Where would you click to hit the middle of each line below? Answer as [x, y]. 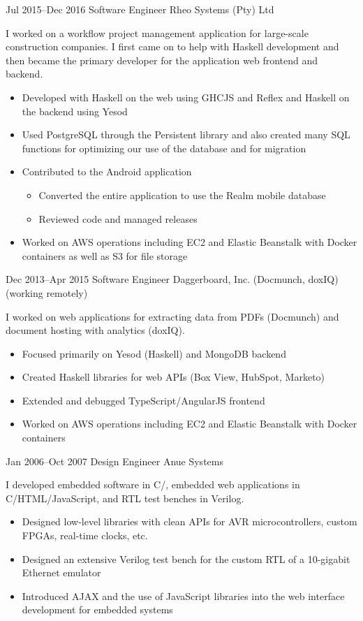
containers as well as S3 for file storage [105, 255]
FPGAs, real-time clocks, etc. [85, 535]
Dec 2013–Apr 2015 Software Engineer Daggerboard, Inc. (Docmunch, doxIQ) [172, 279]
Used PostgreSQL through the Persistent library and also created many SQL [186, 134]
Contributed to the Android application [107, 171]
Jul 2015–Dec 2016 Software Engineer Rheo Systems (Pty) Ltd [140, 9]
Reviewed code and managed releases [118, 218]
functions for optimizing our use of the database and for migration [164, 148]
